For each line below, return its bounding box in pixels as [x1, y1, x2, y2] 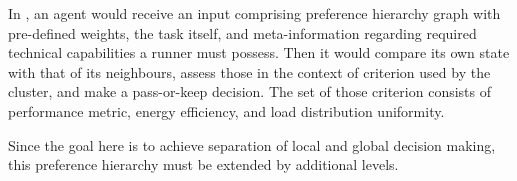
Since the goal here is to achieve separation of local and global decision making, [8, 134, 496, 155]
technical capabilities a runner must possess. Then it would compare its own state [8, 42, 510, 63]
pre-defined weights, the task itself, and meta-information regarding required [8, 22, 477, 43]
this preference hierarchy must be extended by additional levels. [8, 154, 399, 175]
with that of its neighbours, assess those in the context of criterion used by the [8, 61, 491, 82]
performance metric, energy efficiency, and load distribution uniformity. [8, 100, 445, 121]
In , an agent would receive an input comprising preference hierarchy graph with [8, 3, 501, 23]
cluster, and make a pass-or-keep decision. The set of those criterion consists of [8, 81, 491, 102]
